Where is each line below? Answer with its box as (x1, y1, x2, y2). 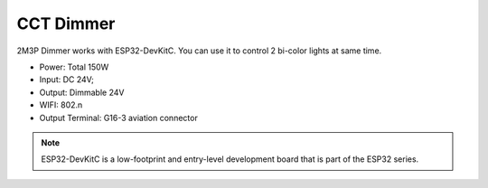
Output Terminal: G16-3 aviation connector (39, 112, 198, 123)
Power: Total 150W (39, 61, 109, 72)
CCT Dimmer (16, 14, 116, 33)
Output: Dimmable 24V (39, 87, 125, 98)
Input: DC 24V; (39, 74, 95, 85)
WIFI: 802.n (39, 99, 83, 110)
